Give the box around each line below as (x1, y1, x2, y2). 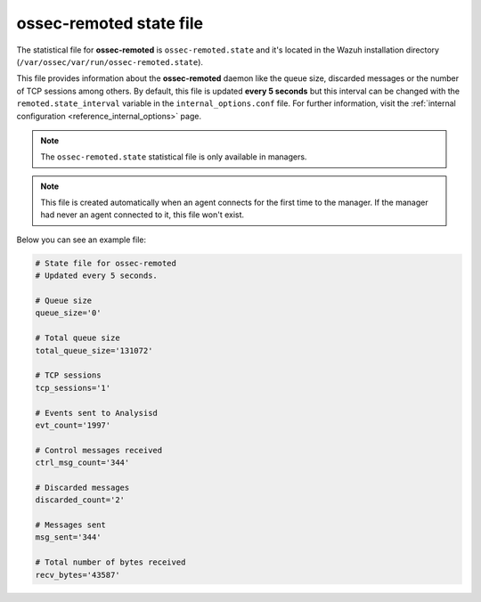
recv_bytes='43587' (35, 570, 120, 580)
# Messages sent (35, 520, 107, 530)
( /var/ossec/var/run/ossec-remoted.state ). (16, 56, 204, 67)
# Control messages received (35, 445, 163, 455)
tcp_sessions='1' (35, 383, 111, 393)
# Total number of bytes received (35, 557, 186, 567)
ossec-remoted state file (16, 13, 204, 33)
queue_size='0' (35, 308, 102, 318)
